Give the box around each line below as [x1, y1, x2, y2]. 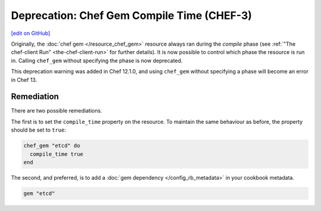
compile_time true [30, 151, 83, 157]
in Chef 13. [11, 76, 37, 83]
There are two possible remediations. [11, 107, 102, 114]
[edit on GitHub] [11, 30, 51, 37]
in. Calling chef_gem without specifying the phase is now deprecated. [11, 57, 183, 64]
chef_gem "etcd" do [23, 142, 80, 149]
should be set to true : [11, 126, 67, 133]
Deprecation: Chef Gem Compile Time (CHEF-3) [11, 9, 252, 22]
